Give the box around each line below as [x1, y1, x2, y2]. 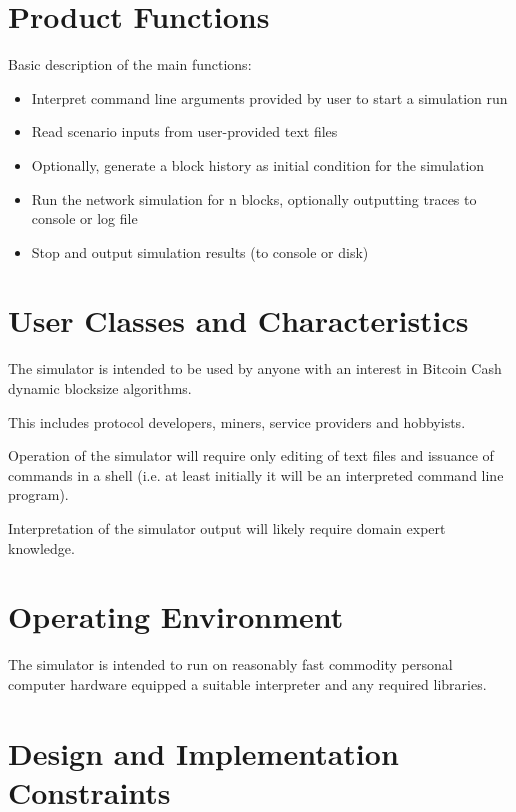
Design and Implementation [8, 732, 399, 773]
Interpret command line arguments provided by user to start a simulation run [31, 87, 508, 108]
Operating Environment [8, 596, 344, 637]
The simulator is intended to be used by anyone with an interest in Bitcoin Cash [8, 358, 502, 379]
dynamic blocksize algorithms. [8, 378, 192, 398]
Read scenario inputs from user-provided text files [31, 121, 338, 142]
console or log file [31, 208, 138, 229]
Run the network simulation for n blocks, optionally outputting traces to [31, 188, 477, 209]
